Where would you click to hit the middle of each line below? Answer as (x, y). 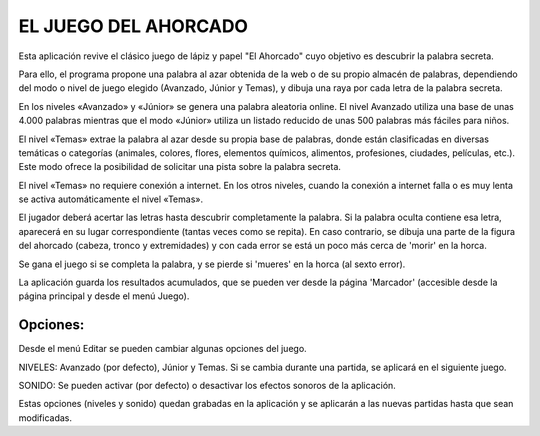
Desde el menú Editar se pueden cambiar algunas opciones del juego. (162, 349)
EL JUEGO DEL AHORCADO (133, 26)
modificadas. (45, 417)
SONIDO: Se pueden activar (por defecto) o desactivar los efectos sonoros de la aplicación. (207, 386)
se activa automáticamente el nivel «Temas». (111, 199)
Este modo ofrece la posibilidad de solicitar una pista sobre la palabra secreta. (180, 167)
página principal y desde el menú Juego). (104, 296)
